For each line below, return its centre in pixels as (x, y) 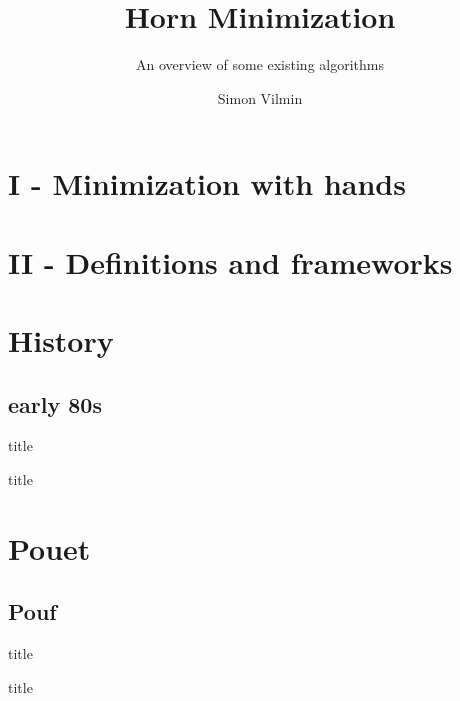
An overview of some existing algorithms (259, 64)
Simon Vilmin (260, 97)
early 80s (55, 403)
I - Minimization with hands (207, 183)
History (61, 340)
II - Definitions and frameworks (230, 261)
